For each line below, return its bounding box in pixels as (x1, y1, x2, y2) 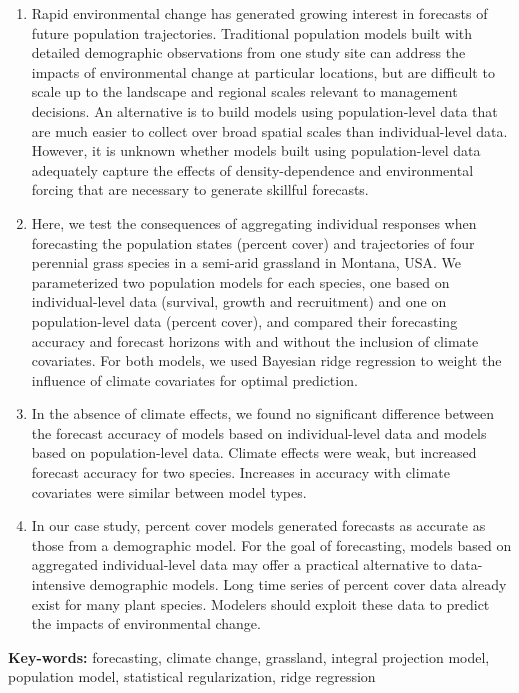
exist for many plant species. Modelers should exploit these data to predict (31, 593, 490, 614)
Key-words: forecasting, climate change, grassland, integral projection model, (8, 646, 490, 667)
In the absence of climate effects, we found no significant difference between (31, 403, 494, 424)
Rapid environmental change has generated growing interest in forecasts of (31, 3, 488, 23)
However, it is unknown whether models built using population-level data (31, 140, 481, 161)
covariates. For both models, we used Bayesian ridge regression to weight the (31, 350, 502, 371)
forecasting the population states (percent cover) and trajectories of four (31, 232, 475, 253)
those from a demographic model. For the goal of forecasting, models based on (31, 534, 512, 555)
